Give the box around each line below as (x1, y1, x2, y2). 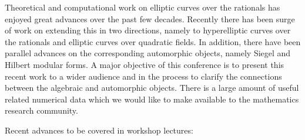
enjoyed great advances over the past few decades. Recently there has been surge (5, 12, 295, 25)
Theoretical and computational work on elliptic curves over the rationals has (5, 1, 280, 13)
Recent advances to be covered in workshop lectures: (5, 124, 193, 136)
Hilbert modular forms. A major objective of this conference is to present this (5, 58, 284, 70)
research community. (5, 104, 78, 117)
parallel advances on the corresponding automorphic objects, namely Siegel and (5, 47, 291, 59)
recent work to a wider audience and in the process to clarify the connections (5, 70, 282, 82)
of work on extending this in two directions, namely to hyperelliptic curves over (5, 24, 291, 36)
